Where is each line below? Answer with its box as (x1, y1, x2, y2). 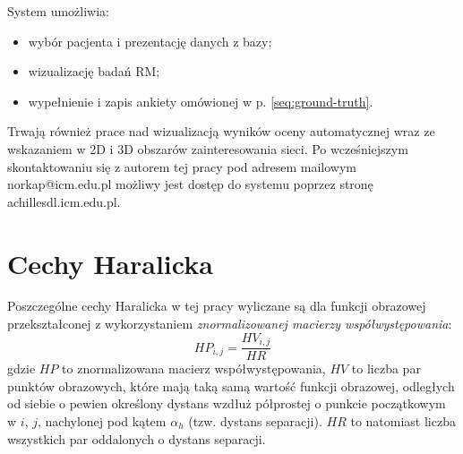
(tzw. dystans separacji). (188, 411, 322, 430)
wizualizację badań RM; (28, 62, 160, 81)
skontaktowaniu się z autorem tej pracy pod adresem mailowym (7, 157, 356, 176)
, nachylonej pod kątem (37, 411, 167, 430)
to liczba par (351, 359, 421, 378)
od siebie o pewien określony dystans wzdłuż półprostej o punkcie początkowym (7, 394, 446, 413)
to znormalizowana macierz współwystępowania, (62, 359, 326, 378)
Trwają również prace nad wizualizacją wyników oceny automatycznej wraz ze (7, 122, 435, 141)
